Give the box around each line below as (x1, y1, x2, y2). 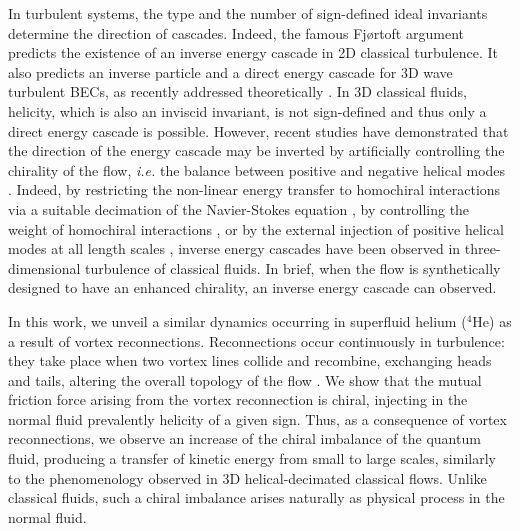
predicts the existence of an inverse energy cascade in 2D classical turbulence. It (8, 42, 498, 63)
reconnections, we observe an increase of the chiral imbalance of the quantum (8, 428, 481, 449)
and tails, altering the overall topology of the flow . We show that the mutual (8, 369, 482, 390)
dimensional (8, 257, 81, 278)
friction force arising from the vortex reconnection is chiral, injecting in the (8, 389, 468, 410)
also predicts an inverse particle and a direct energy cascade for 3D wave (8, 61, 453, 82)
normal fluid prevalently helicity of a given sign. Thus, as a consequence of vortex (8, 408, 507, 429)
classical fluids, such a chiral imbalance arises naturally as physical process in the (8, 487, 505, 508)
